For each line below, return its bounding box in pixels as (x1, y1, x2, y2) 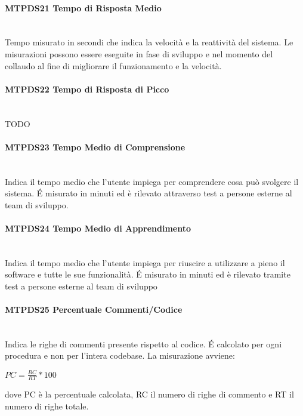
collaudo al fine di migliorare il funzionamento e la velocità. (5, 59, 222, 72)
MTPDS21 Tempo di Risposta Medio (5, 1, 162, 14)
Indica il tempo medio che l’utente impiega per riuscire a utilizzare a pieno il (5, 256, 285, 269)
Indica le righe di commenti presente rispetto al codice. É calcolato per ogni (5, 337, 282, 350)
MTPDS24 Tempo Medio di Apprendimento (5, 221, 191, 234)
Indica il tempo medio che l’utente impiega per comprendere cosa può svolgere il (5, 175, 299, 187)
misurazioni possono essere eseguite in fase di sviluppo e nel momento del (5, 47, 273, 60)
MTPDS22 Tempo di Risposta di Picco (5, 82, 169, 95)
